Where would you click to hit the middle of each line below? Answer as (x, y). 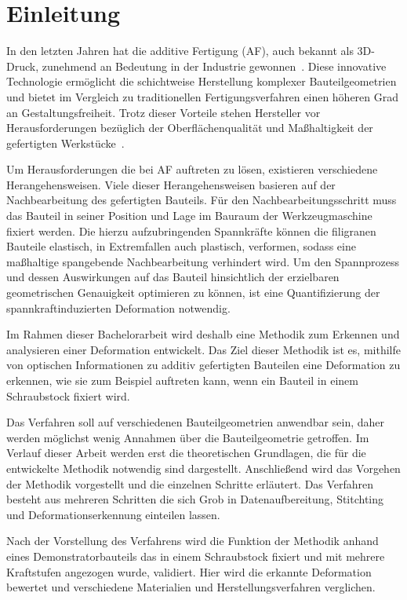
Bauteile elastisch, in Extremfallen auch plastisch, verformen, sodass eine (181, 246)
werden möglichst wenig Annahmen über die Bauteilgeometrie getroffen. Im (188, 437)
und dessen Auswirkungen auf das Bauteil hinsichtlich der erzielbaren (173, 277)
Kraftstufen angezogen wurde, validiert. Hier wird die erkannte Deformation (189, 571)
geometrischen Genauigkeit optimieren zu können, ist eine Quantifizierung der (193, 293)
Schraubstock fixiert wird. (68, 395)
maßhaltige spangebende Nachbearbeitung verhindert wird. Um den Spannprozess (203, 261)
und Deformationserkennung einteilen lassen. (113, 514)
